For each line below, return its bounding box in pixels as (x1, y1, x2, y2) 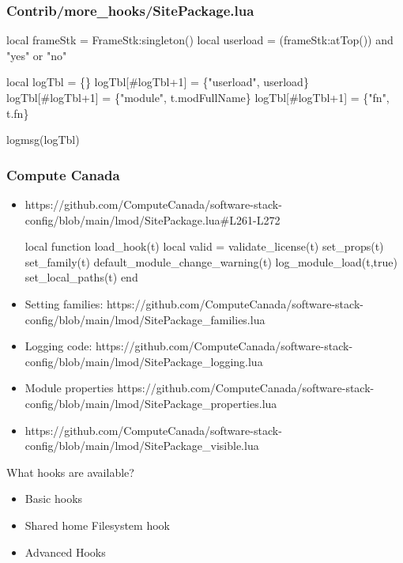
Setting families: (24, 295, 104, 312)
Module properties (24, 380, 114, 396)
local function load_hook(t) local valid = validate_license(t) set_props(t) (24, 238, 384, 255)
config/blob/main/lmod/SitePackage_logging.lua (24, 353, 263, 369)
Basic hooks (24, 490, 83, 507)
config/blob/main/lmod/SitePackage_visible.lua (24, 437, 259, 454)
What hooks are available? (6, 463, 134, 480)
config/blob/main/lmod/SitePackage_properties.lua (24, 395, 277, 411)
